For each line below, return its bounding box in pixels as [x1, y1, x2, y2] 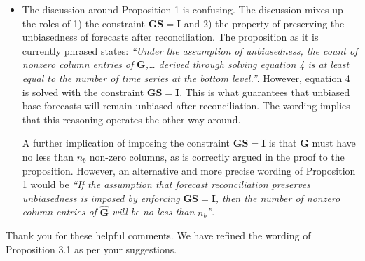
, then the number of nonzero [215, 190, 340, 205]
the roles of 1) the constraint [22, 15, 146, 30]
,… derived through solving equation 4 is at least [145, 57, 350, 72]
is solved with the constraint [22, 84, 144, 99]
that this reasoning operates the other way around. [22, 112, 241, 126]
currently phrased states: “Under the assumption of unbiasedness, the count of [22, 43, 358, 58]
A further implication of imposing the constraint [22, 135, 230, 150]
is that [268, 135, 297, 150]
